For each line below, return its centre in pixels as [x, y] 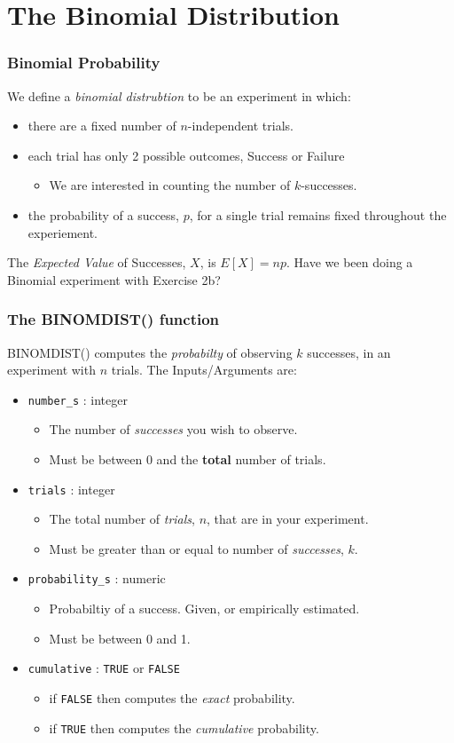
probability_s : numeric [97, 578]
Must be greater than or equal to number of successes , [196, 548]
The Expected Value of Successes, [97, 262]
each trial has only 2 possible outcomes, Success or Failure [186, 155]
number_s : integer [78, 399]
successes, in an [349, 352]
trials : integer [71, 489]
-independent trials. [240, 126]
